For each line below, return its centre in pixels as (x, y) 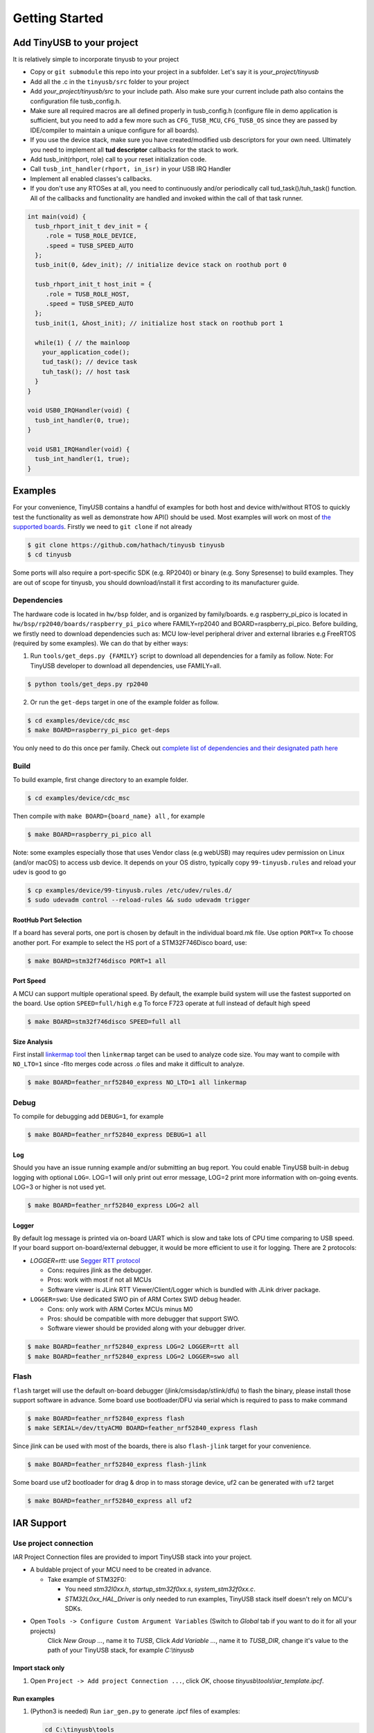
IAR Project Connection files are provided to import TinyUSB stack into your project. (132, 1557)
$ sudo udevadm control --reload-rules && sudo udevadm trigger (139, 900)
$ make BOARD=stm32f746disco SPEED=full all (104, 1022)
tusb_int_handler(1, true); (82, 459)
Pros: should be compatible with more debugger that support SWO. (143, 1319)
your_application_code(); (86, 352)
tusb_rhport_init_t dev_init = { (91, 226)
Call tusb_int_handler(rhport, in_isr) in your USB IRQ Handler (131, 169)
